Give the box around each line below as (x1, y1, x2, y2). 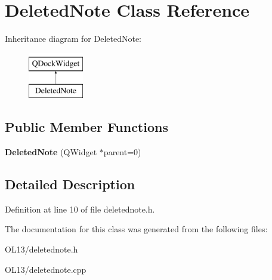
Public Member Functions (5, 118, 168, 136)
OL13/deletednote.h (5, 243, 78, 256)
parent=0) (103, 146, 141, 158)
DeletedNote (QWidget (5, 146, 97, 158)
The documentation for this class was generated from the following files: (5, 223, 268, 235)
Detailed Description (5, 175, 135, 193)
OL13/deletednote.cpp (5, 263, 86, 275)
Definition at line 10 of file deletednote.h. (5, 202, 155, 215)
